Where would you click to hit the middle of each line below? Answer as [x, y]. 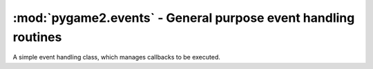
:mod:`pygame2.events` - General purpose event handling [184, 18]
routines [37, 37]
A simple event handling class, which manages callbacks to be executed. [116, 57]
